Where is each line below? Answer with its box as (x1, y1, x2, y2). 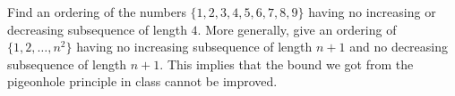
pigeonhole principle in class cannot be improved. (7, 72, 278, 91)
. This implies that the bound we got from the (159, 54, 414, 73)
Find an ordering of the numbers (7, 3, 186, 20)
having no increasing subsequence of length (76, 37, 313, 56)
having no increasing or (308, 3, 436, 20)
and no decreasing (349, 37, 448, 56)
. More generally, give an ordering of (197, 20, 397, 38)
